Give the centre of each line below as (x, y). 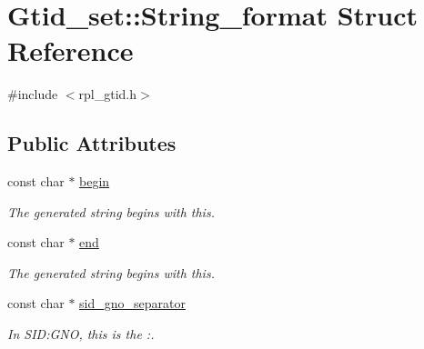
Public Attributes (92, 143)
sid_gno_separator (132, 303)
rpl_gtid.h (108, 94)
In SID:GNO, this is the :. (81, 334)
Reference (71, 50)
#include (33, 94)
